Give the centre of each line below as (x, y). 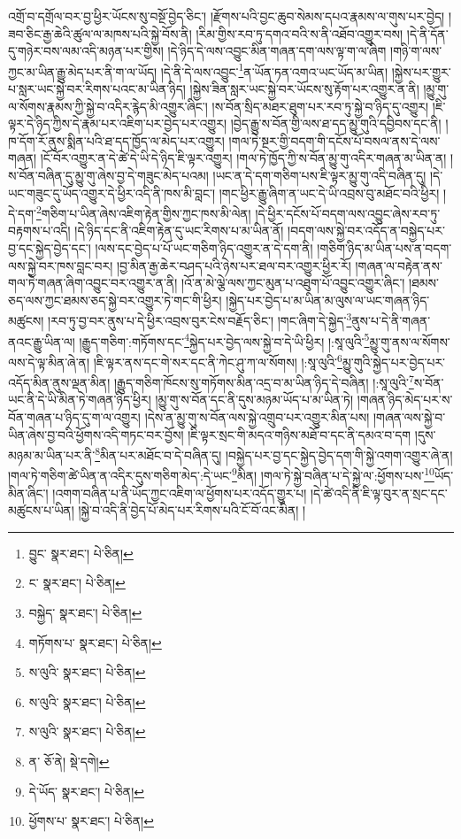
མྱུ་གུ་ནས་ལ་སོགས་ (410, 341)
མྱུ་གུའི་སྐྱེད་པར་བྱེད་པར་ (394, 362)
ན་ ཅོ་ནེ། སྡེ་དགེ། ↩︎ (69, 762)
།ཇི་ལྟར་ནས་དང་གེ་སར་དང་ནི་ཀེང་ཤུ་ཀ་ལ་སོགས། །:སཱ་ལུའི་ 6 (218, 360)
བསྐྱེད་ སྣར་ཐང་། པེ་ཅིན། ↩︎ (85, 613)
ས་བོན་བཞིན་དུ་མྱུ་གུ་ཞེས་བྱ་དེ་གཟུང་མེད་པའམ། (108, 175)
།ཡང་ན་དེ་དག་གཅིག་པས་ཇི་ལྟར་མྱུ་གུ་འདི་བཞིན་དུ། (319, 175)
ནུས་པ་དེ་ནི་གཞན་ (391, 321)
